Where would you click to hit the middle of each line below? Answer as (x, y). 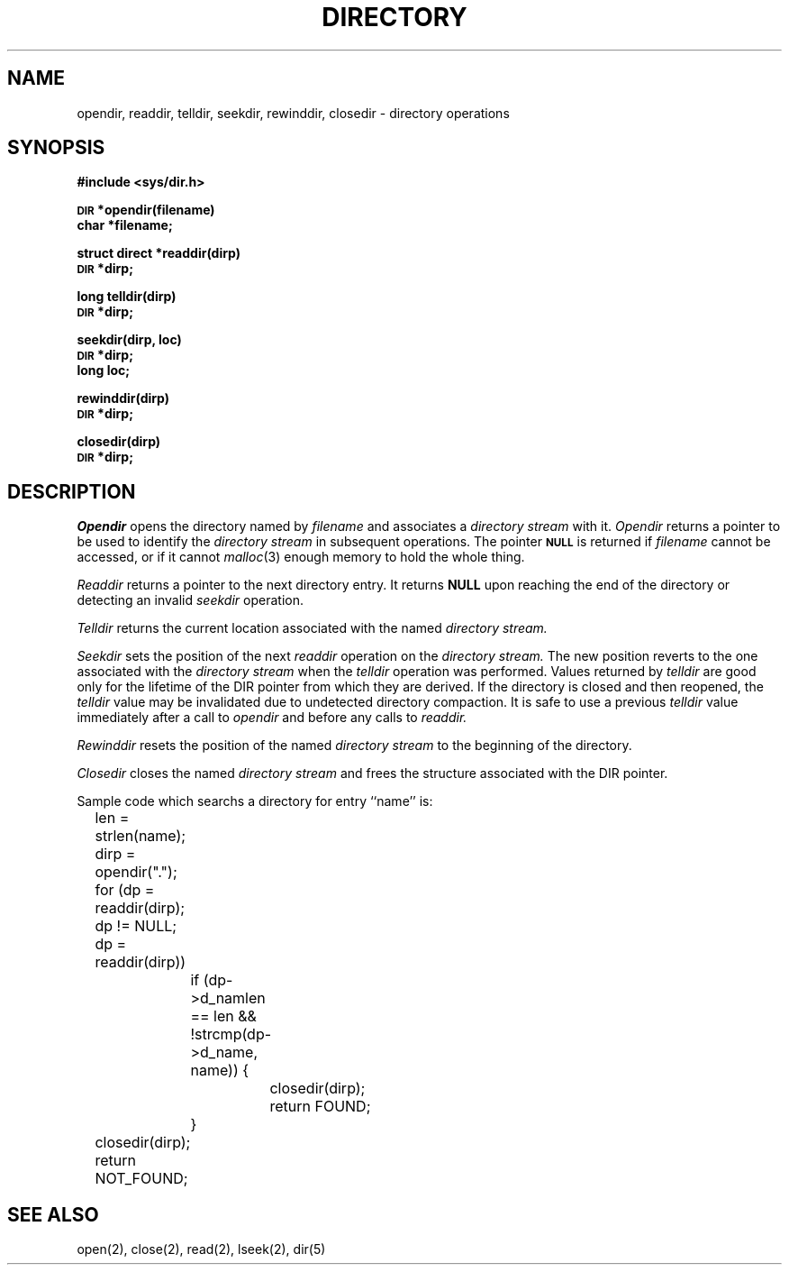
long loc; (104, 371)
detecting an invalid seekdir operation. (190, 600)
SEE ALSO (53, 1214)
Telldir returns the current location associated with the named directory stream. (312, 628)
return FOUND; (320, 1107)
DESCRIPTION (72, 491)
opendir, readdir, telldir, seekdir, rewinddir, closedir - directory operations (293, 113)
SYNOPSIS (56, 148)
